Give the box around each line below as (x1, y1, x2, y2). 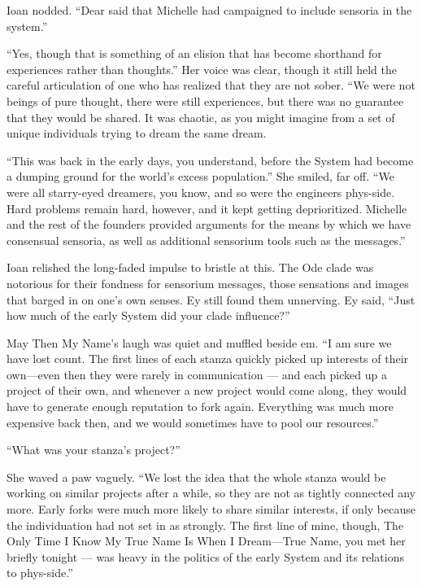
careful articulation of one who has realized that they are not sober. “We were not (7, 77, 415, 94)
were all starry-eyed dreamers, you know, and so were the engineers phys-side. (7, 183, 395, 200)
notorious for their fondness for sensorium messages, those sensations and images (7, 274, 409, 291)
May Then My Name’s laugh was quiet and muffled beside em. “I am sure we (7, 334, 392, 351)
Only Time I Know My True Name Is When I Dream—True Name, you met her (7, 532, 406, 549)
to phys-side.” (7, 564, 73, 581)
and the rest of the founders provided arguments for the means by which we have (7, 216, 411, 233)
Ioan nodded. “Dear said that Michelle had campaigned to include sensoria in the (7, 2, 412, 18)
